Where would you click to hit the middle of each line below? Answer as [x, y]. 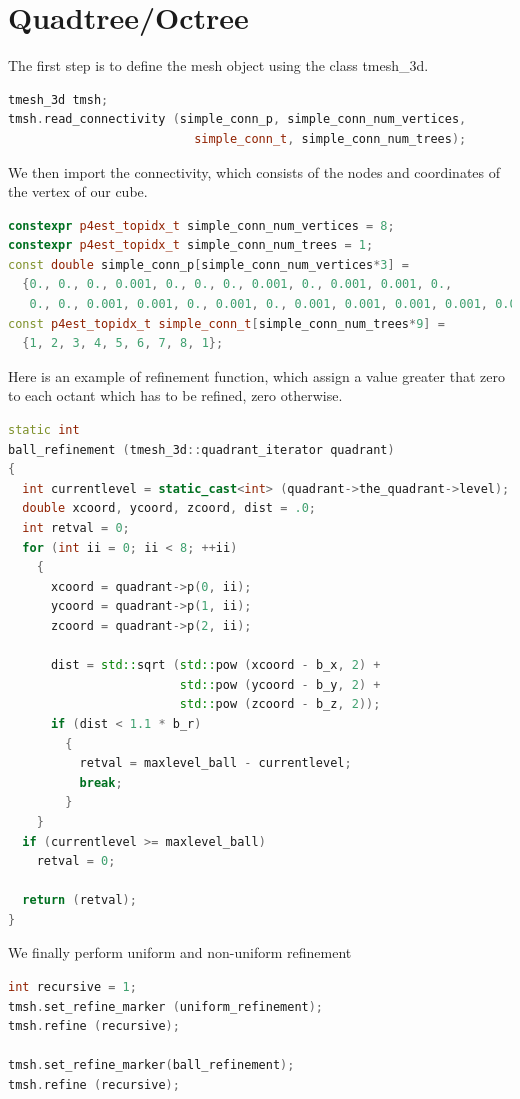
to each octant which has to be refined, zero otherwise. [175, 395]
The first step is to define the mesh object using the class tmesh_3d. [218, 65]
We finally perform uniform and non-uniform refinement [180, 952]
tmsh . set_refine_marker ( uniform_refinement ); [166, 1006]
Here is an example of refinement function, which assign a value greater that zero [256, 375]
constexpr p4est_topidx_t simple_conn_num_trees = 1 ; [191, 245]
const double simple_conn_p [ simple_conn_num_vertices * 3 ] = [208, 264]
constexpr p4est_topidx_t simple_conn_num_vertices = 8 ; [201, 225]
